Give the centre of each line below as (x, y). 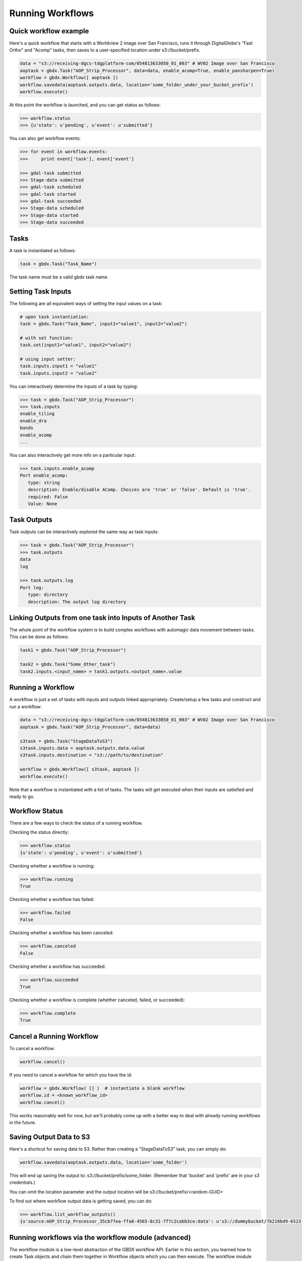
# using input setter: (48, 359)
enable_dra (33, 421)
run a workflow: (26, 707)
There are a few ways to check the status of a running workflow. (76, 823)
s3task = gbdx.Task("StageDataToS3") (66, 741)
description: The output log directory (77, 602)
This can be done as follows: (39, 637)
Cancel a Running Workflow (54, 1036)
